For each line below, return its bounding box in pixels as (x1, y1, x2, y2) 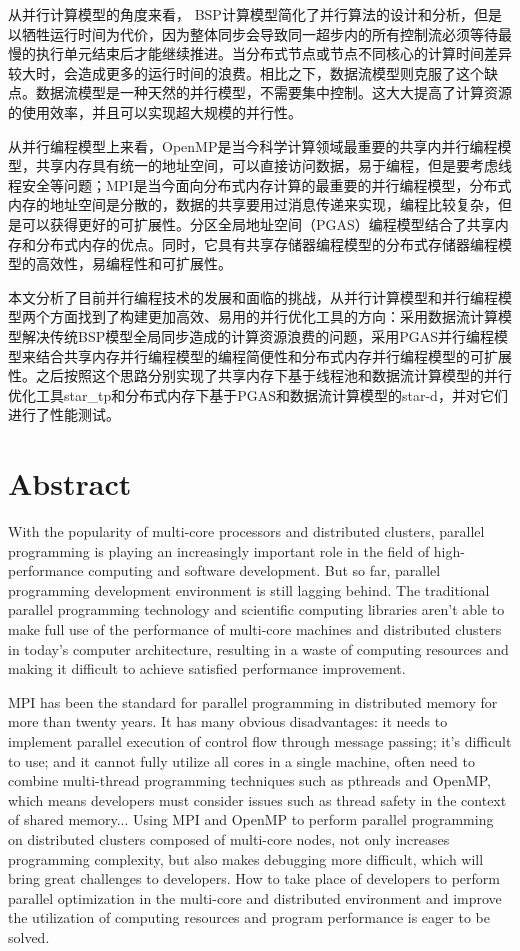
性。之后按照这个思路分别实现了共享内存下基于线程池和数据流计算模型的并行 (8, 365, 512, 386)
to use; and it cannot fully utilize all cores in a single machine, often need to (8, 750, 475, 771)
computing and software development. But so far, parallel (88, 560, 441, 581)
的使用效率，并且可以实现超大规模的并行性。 (8, 101, 302, 122)
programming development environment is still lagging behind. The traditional (8, 579, 490, 600)
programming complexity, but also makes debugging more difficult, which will (8, 848, 484, 869)
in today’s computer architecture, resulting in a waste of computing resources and (8, 638, 509, 659)
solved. (8, 926, 50, 947)
